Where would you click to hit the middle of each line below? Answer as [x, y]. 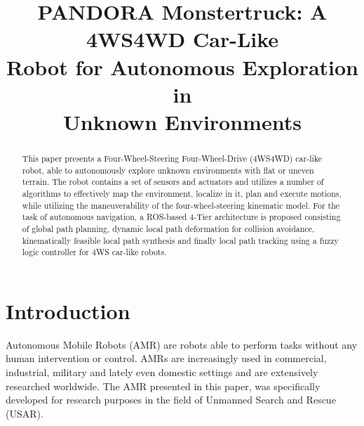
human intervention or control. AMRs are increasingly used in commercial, [166, 358]
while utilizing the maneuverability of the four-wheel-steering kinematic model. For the [181, 205]
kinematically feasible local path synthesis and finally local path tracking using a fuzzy [180, 240]
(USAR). [25, 413]
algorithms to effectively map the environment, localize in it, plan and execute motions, [182, 193]
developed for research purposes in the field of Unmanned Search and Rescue [171, 400]
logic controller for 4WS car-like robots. [94, 252]
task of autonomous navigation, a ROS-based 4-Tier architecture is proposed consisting [181, 217]
